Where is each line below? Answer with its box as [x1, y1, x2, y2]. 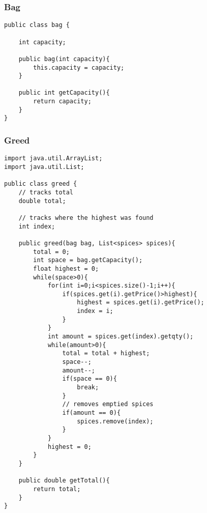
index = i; [77, 307, 113, 315]
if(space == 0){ [62, 375, 117, 383]
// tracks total [18, 188, 74, 196]
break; [77, 384, 99, 391]
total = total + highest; [62, 350, 150, 357]
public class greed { [4, 180, 77, 188]
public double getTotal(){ [18, 477, 110, 484]
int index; [18, 222, 55, 230]
